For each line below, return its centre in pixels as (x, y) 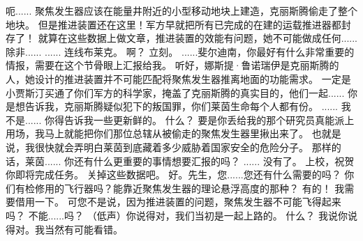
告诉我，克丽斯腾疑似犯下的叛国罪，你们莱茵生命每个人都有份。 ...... (181, 106)
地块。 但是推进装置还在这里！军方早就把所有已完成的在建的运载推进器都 (173, 24)
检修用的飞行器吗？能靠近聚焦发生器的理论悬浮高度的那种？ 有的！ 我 (185, 188)
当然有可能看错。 (83, 229)
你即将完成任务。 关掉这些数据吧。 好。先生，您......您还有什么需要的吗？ (173, 174)
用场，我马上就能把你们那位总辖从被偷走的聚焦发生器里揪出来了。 (157, 133)
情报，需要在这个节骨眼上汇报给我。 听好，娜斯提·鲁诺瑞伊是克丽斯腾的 (172, 65)
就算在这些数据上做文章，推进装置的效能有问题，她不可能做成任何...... (198, 38)
